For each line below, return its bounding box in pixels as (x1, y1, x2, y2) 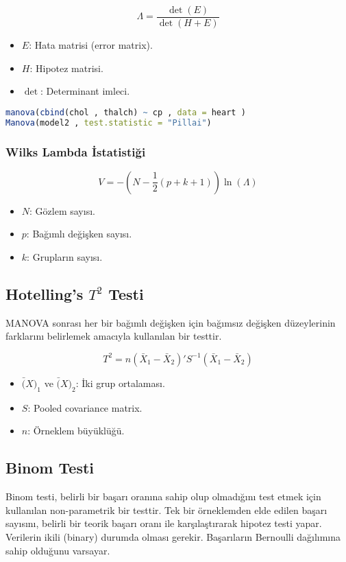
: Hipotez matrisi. (29, 60, 103, 75)
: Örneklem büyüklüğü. (27, 423, 125, 438)
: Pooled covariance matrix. (27, 400, 143, 414)
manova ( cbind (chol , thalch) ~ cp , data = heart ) (5, 107, 246, 117)
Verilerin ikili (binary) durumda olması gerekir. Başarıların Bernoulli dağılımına (5, 529, 341, 543)
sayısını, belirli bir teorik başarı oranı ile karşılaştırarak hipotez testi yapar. (5, 516, 322, 530)
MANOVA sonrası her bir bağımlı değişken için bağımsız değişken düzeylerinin (5, 315, 336, 329)
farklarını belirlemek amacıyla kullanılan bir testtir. (5, 329, 222, 343)
